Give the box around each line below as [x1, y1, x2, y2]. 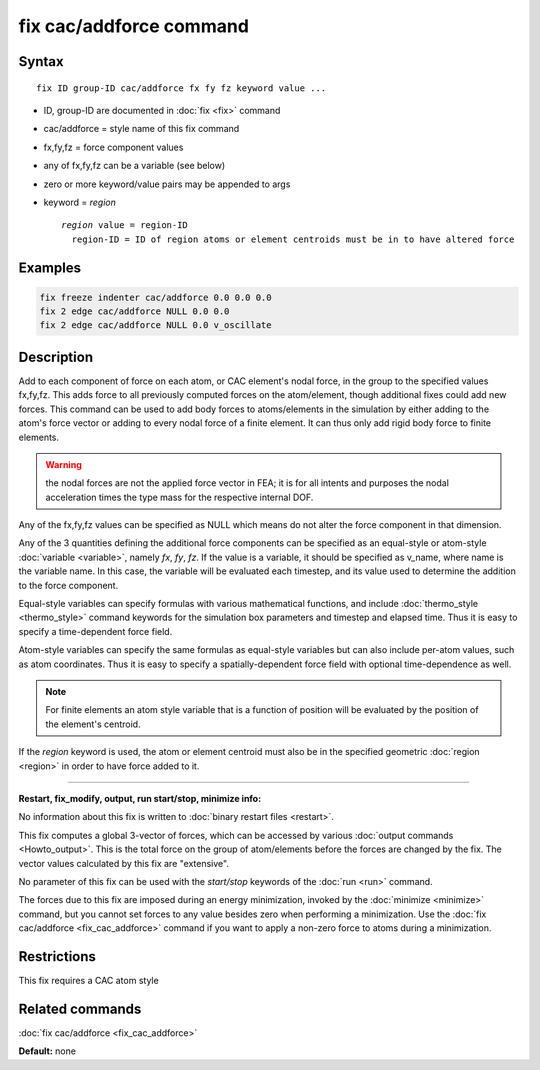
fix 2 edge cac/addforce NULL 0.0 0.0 [39, 306, 230, 317]
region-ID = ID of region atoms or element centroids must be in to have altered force [71, 233, 515, 245]
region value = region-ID [61, 220, 189, 231]
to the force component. [18, 579, 119, 591]
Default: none [18, 1045, 77, 1057]
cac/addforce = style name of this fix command [43, 123, 240, 135]
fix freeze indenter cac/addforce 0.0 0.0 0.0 [39, 291, 272, 303]
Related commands [18, 1000, 142, 1017]
